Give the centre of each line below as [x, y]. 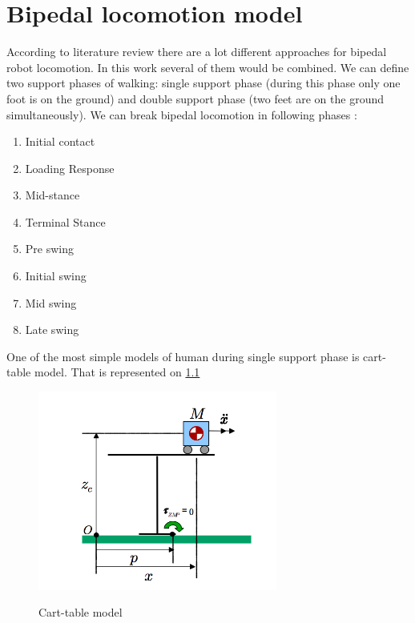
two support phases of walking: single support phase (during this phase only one [203, 83]
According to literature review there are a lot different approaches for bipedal [197, 52]
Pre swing [49, 249]
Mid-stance [52, 195]
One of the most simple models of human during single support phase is [183, 356]
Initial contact [60, 141]
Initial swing [56, 276]
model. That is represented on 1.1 [117, 372]
